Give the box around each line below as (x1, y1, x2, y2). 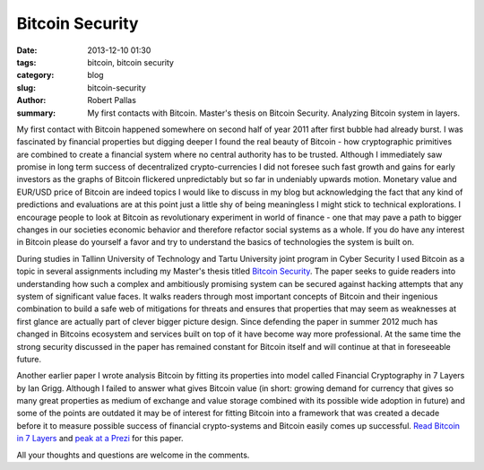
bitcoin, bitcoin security (87, 57, 175, 67)
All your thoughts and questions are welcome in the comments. (16, 449, 250, 460)
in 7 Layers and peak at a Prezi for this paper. (16, 433, 184, 444)
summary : (16, 108, 56, 118)
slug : (16, 82, 36, 93)
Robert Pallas (87, 95, 136, 106)
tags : (16, 57, 37, 67)
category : (16, 70, 55, 81)
